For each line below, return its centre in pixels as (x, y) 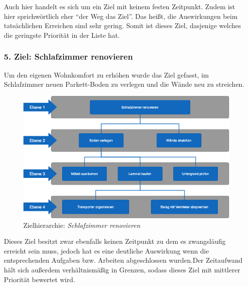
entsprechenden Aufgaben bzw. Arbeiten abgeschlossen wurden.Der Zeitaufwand (123, 260)
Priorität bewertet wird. (40, 279)
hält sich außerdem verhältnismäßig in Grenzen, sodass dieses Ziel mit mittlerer (122, 270)
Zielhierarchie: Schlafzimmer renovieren (82, 225)
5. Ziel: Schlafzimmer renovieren (68, 56)
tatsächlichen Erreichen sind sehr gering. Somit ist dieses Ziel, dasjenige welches (123, 25)
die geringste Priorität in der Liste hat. (62, 35)
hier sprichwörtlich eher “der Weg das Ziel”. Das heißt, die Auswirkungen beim (121, 16)
